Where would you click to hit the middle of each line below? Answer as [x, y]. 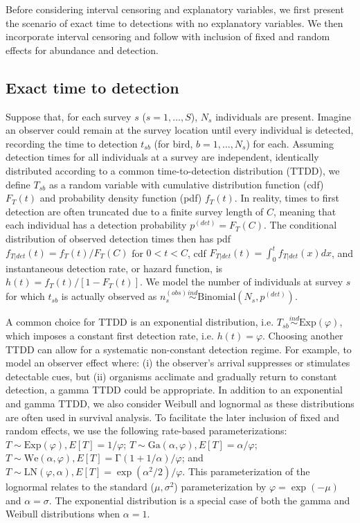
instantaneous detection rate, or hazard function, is [114, 268]
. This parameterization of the [246, 471]
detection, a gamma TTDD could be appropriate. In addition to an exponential [174, 390]
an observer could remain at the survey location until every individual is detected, [180, 130]
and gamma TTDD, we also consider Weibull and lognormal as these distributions [180, 403]
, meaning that [305, 211]
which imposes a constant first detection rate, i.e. [110, 336]
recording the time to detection [72, 143]
